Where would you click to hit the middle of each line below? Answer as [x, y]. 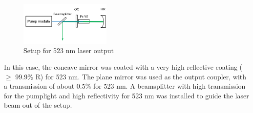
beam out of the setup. [38, 105]
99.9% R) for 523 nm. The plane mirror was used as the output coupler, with [131, 76]
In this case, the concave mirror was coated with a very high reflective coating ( [123, 67]
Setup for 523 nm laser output [69, 50]
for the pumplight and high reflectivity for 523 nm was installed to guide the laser [126, 95]
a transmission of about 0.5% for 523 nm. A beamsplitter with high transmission [125, 86]
